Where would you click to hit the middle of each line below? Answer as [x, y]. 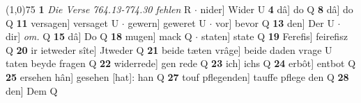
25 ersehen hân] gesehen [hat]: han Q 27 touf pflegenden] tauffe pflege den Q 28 [177, 76]
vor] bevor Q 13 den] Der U [275, 22]
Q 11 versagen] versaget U [62, 22]
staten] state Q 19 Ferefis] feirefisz [274, 36]
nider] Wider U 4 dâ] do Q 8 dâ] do [277, 9]
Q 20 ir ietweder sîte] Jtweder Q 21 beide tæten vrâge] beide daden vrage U [169, 49]
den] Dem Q [32, 90]
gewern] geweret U [167, 22]
